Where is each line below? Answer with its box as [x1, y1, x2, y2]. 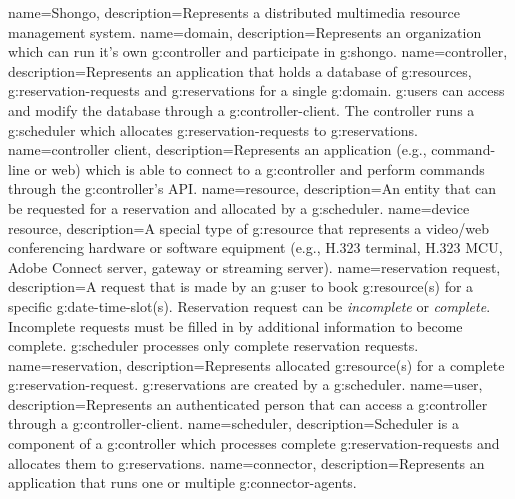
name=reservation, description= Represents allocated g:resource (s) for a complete [8, 354, 505, 375]
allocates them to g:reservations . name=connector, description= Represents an [8, 452, 485, 473]
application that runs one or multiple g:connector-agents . [8, 472, 357, 493]
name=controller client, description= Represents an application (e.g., [8, 139, 427, 160]
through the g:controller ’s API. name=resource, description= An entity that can [8, 178, 497, 199]
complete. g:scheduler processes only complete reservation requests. [8, 335, 419, 356]
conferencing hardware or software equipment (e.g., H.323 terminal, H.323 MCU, [8, 237, 503, 258]
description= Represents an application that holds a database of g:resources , [8, 60, 472, 81]
